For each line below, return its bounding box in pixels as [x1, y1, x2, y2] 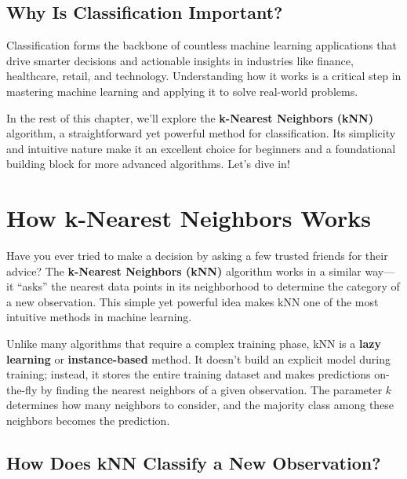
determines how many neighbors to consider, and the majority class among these [6, 397, 394, 413]
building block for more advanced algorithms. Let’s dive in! [6, 155, 290, 172]
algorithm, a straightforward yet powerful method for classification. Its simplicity [6, 125, 396, 141]
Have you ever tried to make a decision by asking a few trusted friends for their [6, 247, 388, 264]
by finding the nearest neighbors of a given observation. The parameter [40, 381, 383, 397]
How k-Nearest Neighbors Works [6, 202, 371, 234]
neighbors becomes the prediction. [6, 412, 170, 429]
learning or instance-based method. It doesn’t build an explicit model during [6, 350, 391, 367]
